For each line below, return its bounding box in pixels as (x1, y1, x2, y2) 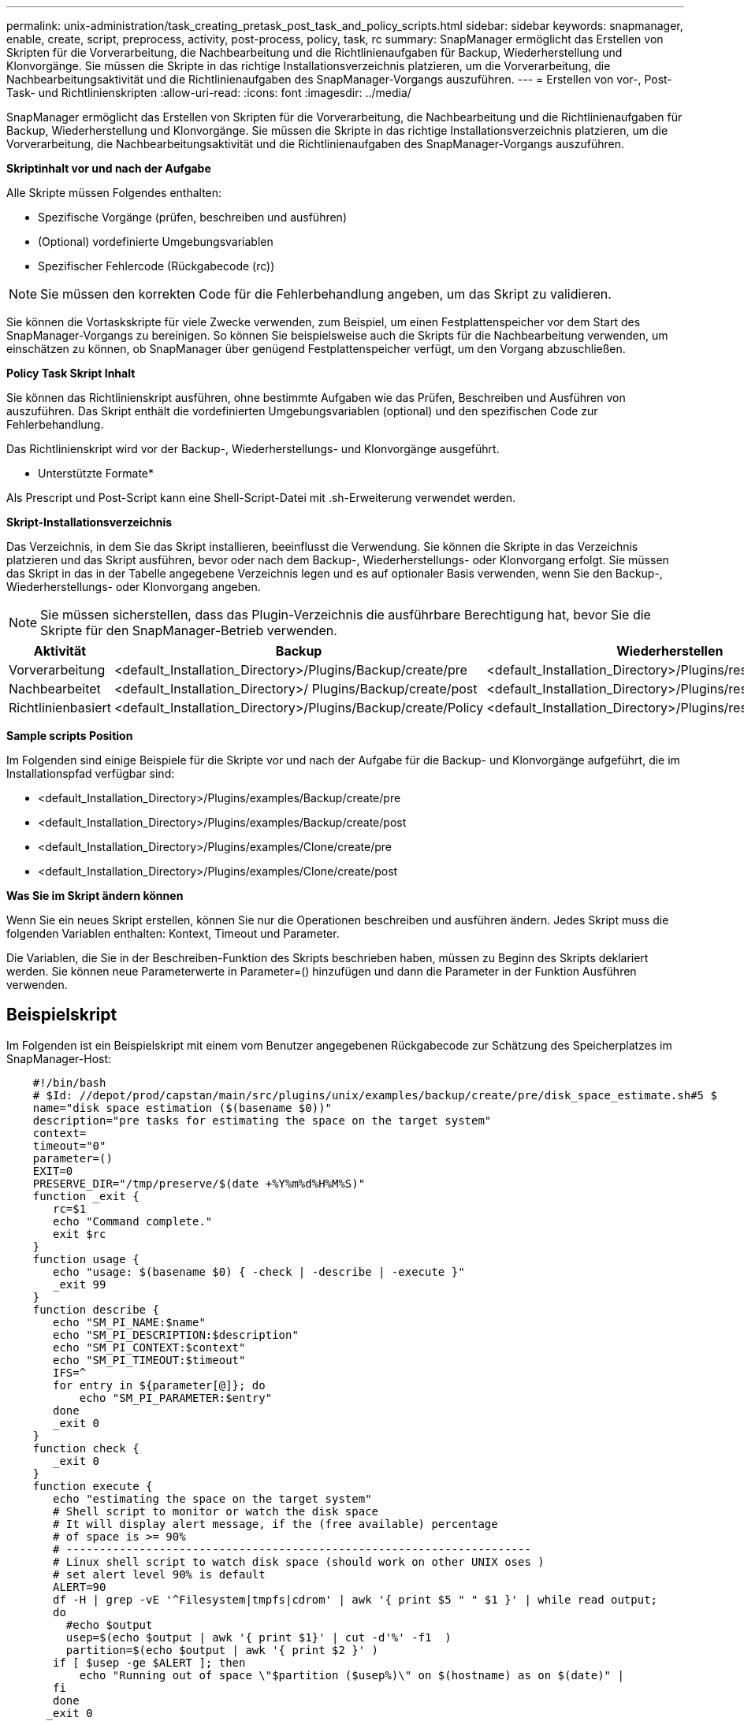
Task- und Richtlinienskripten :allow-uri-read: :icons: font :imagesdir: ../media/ (6, 86, 411, 99)
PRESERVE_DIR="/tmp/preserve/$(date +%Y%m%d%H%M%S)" (32, 1176, 366, 1190)
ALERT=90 (53, 1580, 106, 1593)
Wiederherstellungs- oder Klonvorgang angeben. (6, 580, 261, 593)
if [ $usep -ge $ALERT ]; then (53, 1656, 246, 1669)
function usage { (32, 1252, 139, 1266)
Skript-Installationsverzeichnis (6, 515, 173, 529)
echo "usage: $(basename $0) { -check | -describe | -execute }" (53, 1265, 465, 1278)
